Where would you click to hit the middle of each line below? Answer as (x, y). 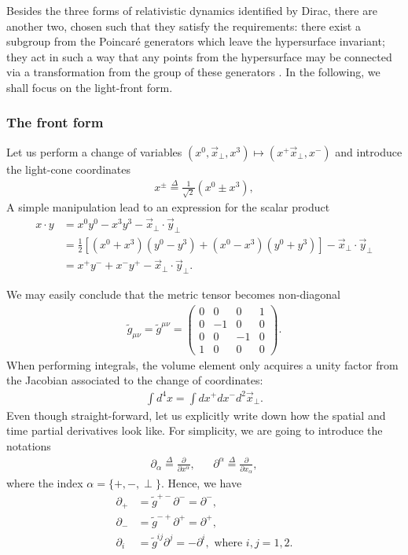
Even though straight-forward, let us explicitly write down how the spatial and (196, 415)
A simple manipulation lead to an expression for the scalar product (168, 207)
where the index (45, 483)
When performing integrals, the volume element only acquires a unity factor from (202, 364)
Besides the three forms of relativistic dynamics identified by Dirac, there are (192, 10)
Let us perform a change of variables (94, 151)
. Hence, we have (201, 483)
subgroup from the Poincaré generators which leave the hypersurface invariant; (196, 41)
